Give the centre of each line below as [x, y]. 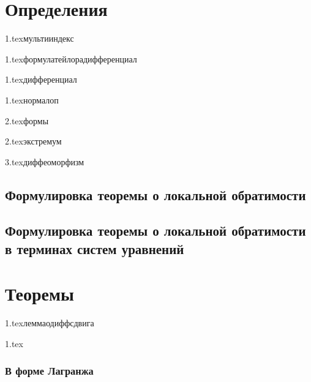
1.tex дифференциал [41, 79]
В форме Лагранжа [49, 371]
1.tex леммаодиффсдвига [50, 323]
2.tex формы [27, 120]
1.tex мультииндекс [39, 38]
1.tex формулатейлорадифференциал [71, 58]
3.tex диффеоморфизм [45, 161]
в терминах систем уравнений [95, 248]
